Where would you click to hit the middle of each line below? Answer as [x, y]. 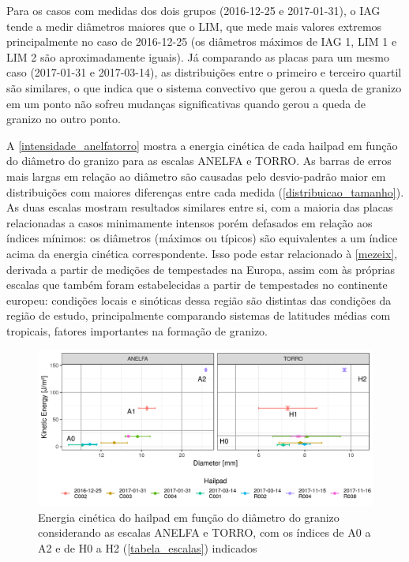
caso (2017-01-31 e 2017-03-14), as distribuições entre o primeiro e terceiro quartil [204, 72]
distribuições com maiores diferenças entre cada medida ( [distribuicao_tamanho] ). [205, 191]
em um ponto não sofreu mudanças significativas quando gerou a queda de [186, 103]
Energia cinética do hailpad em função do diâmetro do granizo [189, 517]
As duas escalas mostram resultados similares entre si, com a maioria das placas [200, 207]
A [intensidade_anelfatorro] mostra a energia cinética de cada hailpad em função [202, 145]
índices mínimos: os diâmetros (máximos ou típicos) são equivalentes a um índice [202, 238]
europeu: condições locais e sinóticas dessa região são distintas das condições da [199, 300]
